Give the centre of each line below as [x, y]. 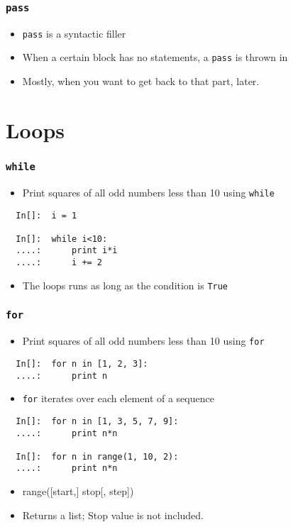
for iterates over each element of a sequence [118, 398]
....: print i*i [67, 251]
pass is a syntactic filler [74, 33]
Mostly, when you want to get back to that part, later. [141, 81]
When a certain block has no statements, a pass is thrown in [155, 57]
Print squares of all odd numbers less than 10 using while [148, 192]
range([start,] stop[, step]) [78, 491]
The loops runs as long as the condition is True [125, 285]
